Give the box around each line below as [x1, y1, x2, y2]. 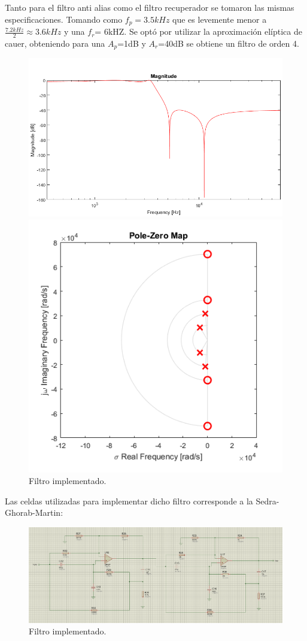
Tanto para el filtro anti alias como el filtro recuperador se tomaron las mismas [5, 1, 294, 13]
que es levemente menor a [172, 13, 267, 25]
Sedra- [256, 494, 279, 507]
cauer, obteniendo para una [5, 37, 105, 49]
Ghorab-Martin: [5, 506, 63, 519]
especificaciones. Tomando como [5, 13, 123, 25]
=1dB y [117, 37, 146, 49]
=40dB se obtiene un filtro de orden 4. [158, 37, 299, 49]
